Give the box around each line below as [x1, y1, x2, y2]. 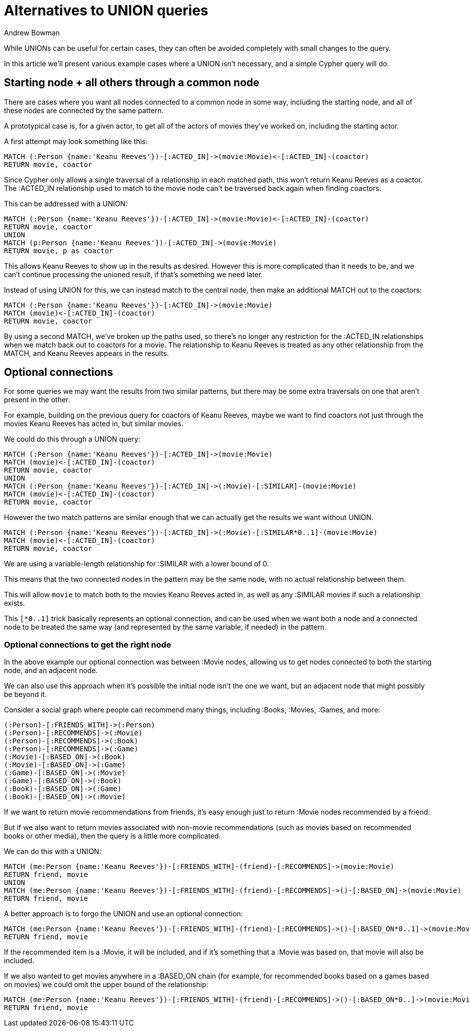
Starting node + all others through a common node [4, 76, 259, 89]
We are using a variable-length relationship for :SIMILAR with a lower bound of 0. [4, 559, 269, 568]
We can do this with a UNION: [4, 847, 102, 856]
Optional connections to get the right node [4, 639, 171, 650]
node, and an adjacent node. [4, 666, 98, 675]
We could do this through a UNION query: [4, 435, 140, 444]
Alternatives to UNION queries [4, 2, 209, 19]
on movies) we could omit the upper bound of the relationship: [4, 980, 209, 989]
